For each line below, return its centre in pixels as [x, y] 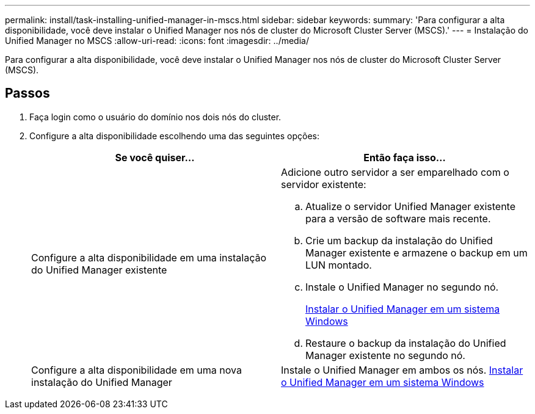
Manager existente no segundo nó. [385, 355]
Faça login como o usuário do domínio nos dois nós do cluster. [155, 117]
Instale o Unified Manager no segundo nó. [402, 287]
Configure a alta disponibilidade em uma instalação [149, 257]
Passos [27, 93]
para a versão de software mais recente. [398, 218]
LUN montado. [339, 265]
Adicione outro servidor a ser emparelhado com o [395, 172]
